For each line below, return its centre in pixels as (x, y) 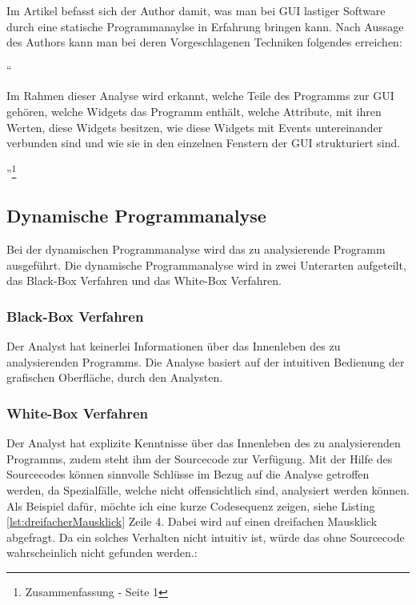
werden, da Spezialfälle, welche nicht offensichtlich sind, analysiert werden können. (208, 489)
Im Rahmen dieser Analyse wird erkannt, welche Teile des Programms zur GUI (200, 96)
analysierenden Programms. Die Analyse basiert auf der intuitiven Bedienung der (206, 361)
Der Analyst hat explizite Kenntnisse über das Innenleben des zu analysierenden (204, 443)
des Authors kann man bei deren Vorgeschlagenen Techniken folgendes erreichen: (204, 42)
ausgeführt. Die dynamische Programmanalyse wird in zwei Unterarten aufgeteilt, (206, 264)
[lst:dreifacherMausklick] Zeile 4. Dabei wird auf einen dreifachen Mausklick (192, 521)
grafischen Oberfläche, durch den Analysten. (115, 377)
